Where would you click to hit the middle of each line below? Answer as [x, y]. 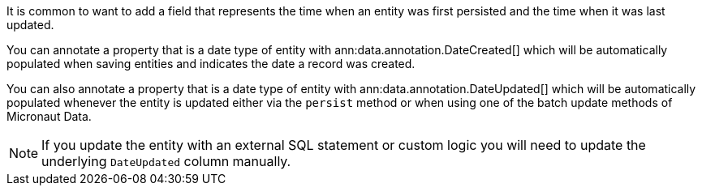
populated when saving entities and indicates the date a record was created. [211, 64]
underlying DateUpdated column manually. [166, 161]
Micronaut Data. [49, 116]
